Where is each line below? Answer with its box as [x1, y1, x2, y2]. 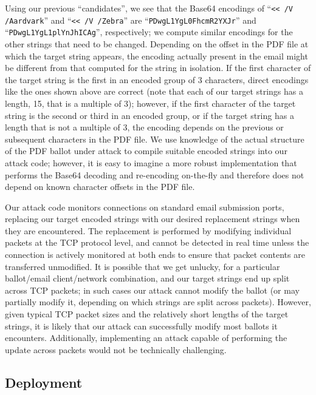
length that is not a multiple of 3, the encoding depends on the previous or [5, 121, 284, 133]
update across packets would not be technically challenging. [5, 343, 227, 356]
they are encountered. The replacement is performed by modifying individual [5, 224, 292, 237]
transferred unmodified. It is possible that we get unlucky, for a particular [5, 260, 280, 272]
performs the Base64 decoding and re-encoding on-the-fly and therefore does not [5, 168, 304, 181]
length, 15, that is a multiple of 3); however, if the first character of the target [5, 96, 296, 109]
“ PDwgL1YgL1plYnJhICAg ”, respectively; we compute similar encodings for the [5, 25, 293, 38]
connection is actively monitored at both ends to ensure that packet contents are [5, 248, 305, 261]
